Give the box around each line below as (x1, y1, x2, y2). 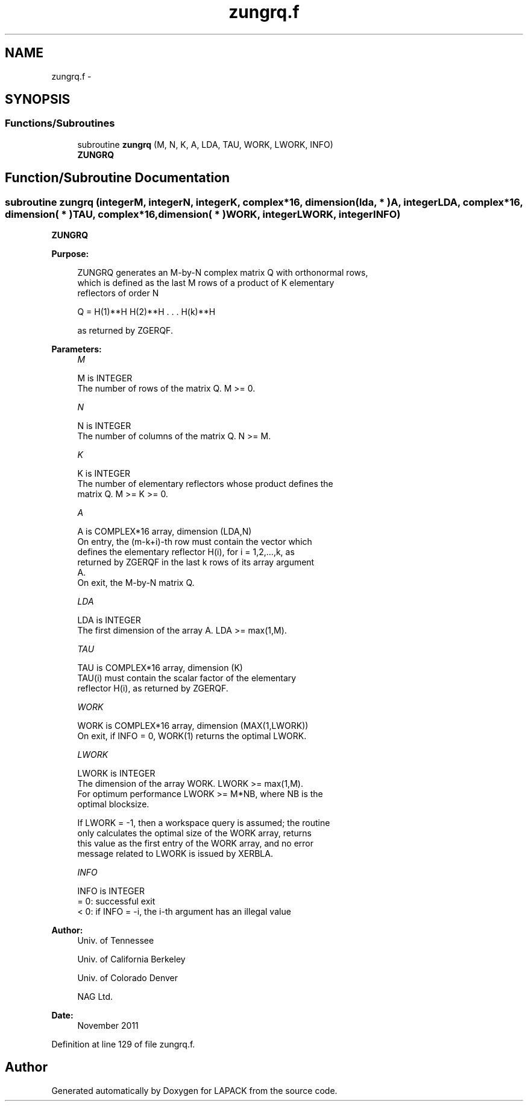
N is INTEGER (77, 421, 131, 431)
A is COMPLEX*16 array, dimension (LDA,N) (77, 526, 252, 537)
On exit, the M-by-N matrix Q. (77, 577, 195, 588)
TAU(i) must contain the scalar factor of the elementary (77, 673, 297, 684)
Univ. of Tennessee (77, 935, 154, 946)
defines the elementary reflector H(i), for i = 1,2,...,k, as (77, 547, 295, 558)
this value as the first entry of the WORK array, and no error (77, 838, 314, 849)
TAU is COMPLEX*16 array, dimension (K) (77, 663, 243, 673)
